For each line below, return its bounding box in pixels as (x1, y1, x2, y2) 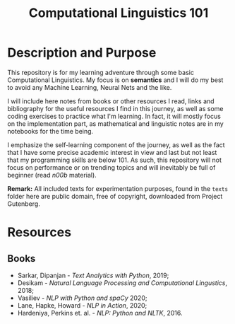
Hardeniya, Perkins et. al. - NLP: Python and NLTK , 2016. (17, 308, 183, 317)
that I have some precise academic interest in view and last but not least (7, 148, 217, 156)
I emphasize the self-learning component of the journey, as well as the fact (7, 140, 225, 149)
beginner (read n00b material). (7, 170, 97, 179)
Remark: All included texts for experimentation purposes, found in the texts (7, 184, 228, 192)
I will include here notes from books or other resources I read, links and (7, 97, 215, 105)
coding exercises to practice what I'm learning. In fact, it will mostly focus (7, 112, 221, 120)
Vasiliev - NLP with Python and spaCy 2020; (17, 294, 147, 302)
